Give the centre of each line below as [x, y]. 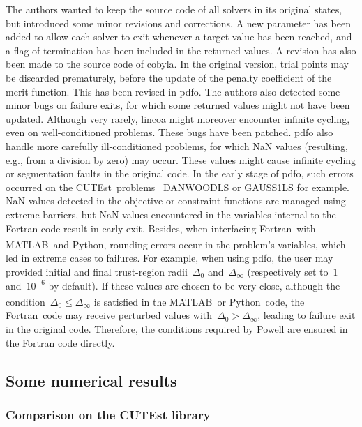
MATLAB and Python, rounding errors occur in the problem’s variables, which [176, 244]
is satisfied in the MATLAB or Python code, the [199, 301]
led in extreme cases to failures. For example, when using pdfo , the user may [169, 258]
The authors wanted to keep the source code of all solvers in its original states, [174, 9]
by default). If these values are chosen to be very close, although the [194, 285]
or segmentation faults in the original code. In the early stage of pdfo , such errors [180, 173]
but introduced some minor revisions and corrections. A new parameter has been [178, 23]
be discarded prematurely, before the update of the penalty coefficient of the [169, 77]
